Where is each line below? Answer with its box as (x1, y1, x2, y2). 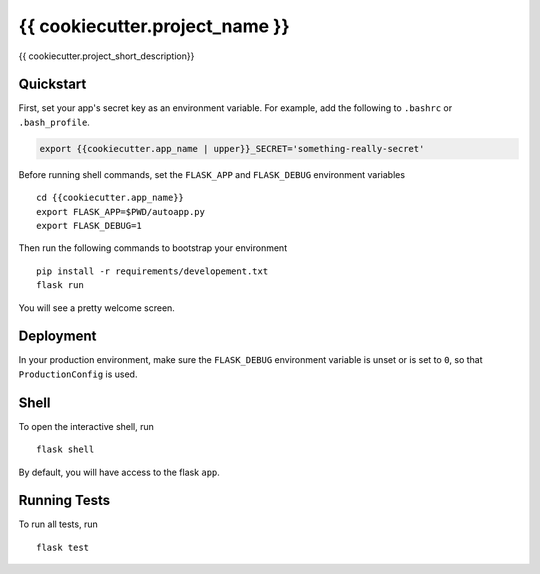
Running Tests (18, 492, 110, 509)
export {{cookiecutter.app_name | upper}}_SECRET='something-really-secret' (39, 143, 425, 154)
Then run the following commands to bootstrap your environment (18, 242, 288, 254)
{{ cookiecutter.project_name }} (18, 15, 290, 37)
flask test (36, 541, 90, 553)
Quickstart (18, 76, 87, 93)
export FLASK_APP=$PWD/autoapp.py (36, 206, 205, 217)
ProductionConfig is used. (18, 368, 138, 380)
